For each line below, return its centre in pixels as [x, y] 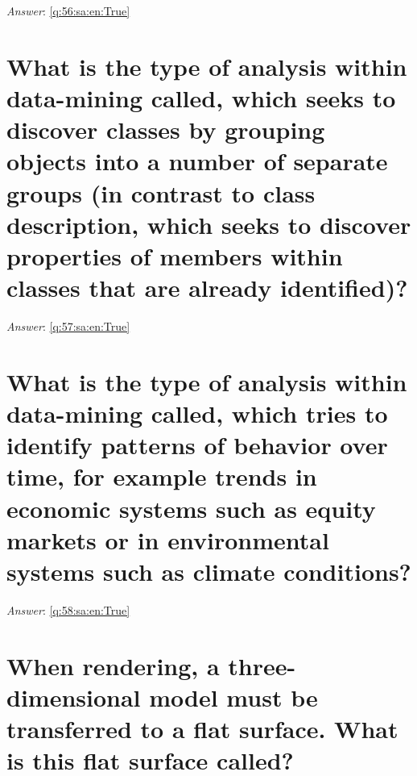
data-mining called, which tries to [197, 413]
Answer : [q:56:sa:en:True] [68, 10]
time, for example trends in [162, 476]
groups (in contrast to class [161, 192]
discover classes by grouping [166, 129]
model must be [233, 697]
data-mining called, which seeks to [201, 97]
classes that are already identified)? [207, 288]
